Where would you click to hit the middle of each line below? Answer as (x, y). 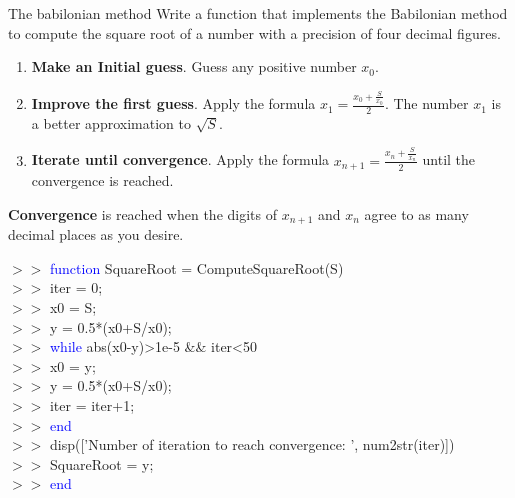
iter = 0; (76, 287)
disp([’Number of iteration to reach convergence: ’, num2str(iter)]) (252, 444)
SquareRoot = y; (101, 463)
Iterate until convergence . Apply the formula (180, 159)
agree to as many (416, 213)
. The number (426, 103)
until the (449, 159)
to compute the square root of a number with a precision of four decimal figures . (254, 32)
